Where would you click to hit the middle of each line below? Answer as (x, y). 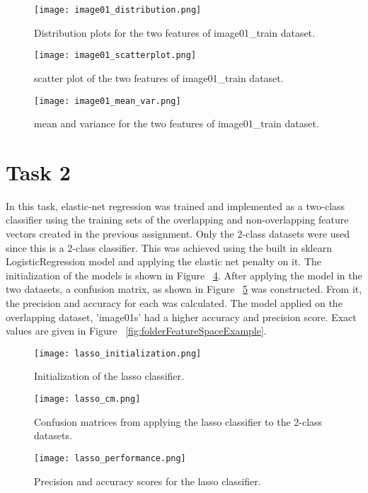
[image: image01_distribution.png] (118, 10)
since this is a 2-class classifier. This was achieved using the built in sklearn (169, 247)
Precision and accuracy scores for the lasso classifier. (148, 481)
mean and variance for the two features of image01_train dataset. (177, 123)
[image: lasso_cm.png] (87, 399)
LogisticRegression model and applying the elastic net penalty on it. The (164, 261)
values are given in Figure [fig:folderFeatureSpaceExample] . (136, 331)
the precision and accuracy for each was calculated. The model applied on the (174, 303)
